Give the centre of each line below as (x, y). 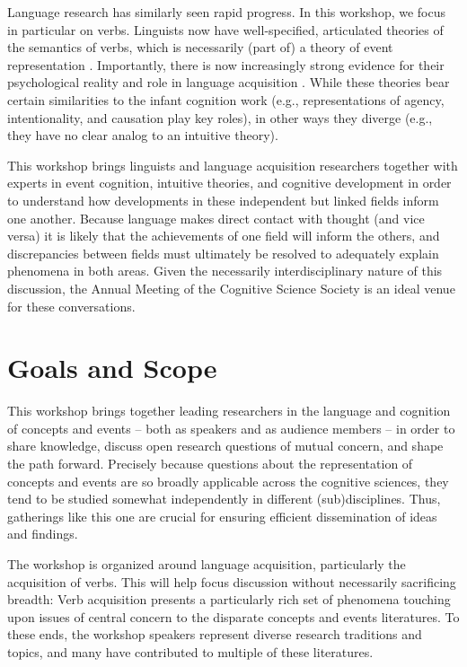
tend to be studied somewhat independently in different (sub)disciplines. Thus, (224, 499)
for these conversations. (71, 306)
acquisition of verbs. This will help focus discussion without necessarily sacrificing (232, 581)
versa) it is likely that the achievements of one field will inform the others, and (224, 236)
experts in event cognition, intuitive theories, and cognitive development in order (229, 183)
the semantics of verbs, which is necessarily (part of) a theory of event (200, 47)
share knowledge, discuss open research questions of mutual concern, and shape (225, 446)
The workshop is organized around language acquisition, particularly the (207, 563)
